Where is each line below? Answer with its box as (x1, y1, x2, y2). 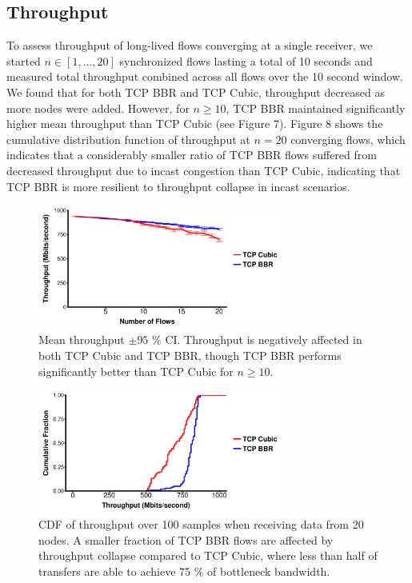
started (6, 52, 41, 69)
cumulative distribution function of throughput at (6, 130, 250, 147)
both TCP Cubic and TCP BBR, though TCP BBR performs (38, 346, 342, 363)
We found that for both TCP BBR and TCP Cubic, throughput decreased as (6, 83, 386, 100)
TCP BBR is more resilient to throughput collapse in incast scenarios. (6, 178, 350, 194)
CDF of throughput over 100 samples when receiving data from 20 (38, 516, 364, 533)
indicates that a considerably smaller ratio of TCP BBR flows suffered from (6, 146, 377, 163)
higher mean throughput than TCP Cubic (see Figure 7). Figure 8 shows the (6, 115, 383, 132)
